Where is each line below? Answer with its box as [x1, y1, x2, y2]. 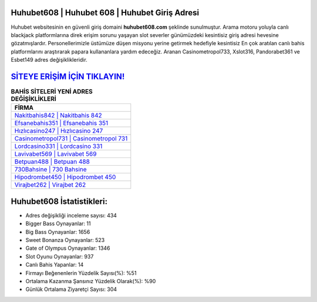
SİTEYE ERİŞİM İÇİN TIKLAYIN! [11, 71, 125, 82]
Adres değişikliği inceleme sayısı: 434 [25, 212, 117, 219]
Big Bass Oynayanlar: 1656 [25, 228, 90, 235]
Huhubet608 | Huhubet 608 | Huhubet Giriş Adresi [11, 8, 200, 18]
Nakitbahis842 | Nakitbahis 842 [14, 112, 102, 120]
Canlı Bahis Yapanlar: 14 [25, 261, 84, 269]
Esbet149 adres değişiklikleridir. [11, 56, 87, 63]
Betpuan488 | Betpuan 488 [14, 157, 90, 166]
